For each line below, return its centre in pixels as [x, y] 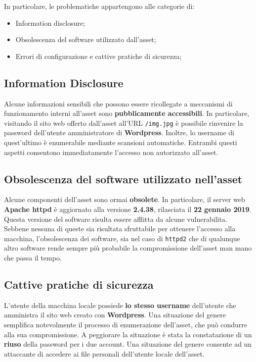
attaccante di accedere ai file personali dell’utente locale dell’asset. [104, 353]
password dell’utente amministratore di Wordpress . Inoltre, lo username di [119, 132]
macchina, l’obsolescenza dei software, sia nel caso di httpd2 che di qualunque [122, 238]
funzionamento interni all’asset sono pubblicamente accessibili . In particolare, [127, 113]
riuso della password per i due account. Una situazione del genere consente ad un [128, 344]
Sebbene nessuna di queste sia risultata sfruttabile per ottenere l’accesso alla [120, 229]
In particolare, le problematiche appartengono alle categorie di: [99, 6]
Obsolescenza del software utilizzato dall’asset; [86, 39]
